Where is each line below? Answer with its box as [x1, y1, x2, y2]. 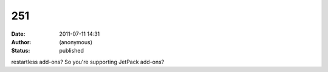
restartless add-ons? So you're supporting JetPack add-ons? [11, 58, 165, 65]
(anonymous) [59, 38, 93, 45]
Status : [11, 47, 30, 54]
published [59, 47, 84, 54]
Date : [11, 30, 26, 38]
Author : [11, 38, 32, 45]
